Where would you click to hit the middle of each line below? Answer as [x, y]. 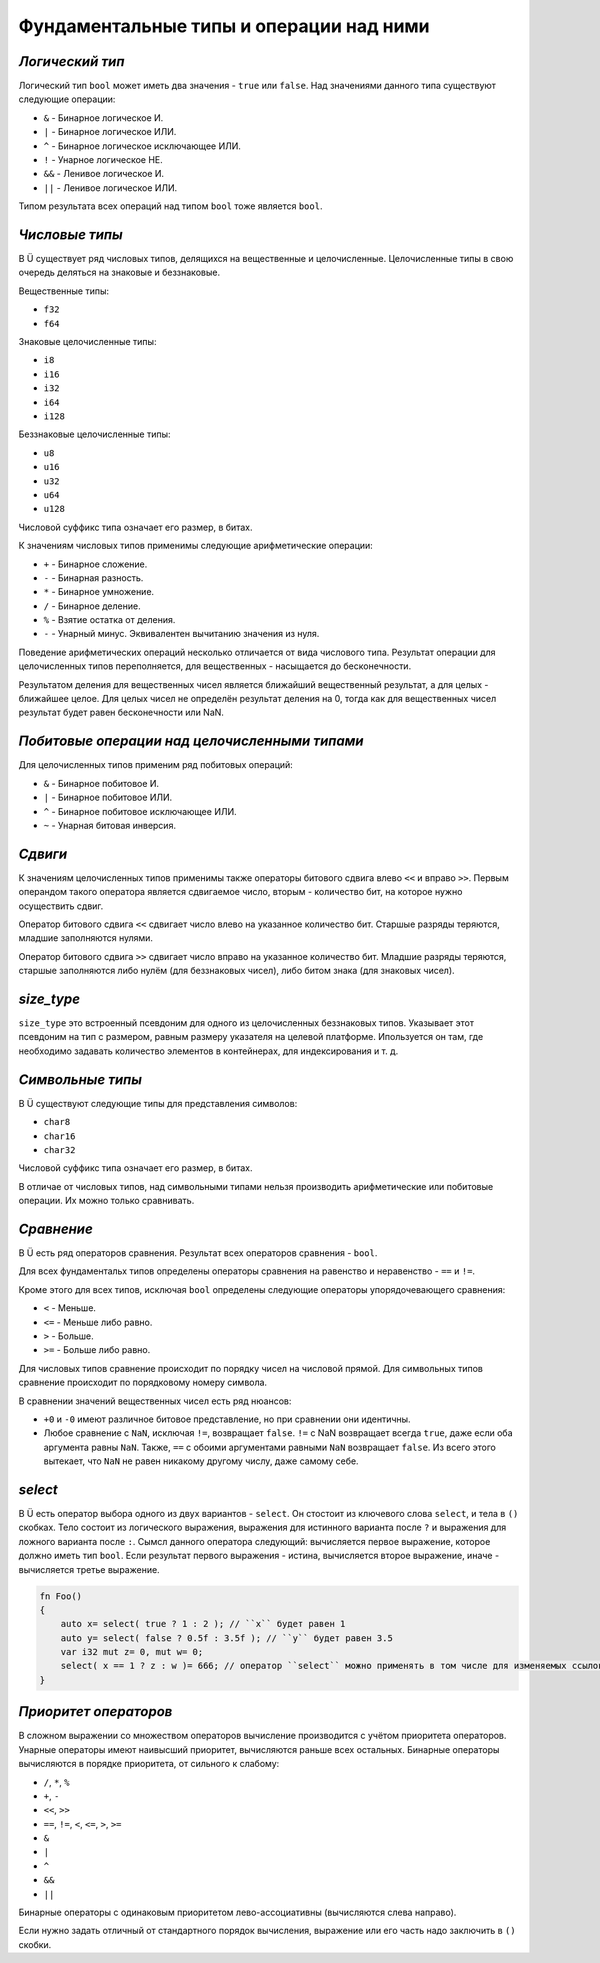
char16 [59, 1136]
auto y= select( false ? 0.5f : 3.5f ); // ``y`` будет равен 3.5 [227, 1638]
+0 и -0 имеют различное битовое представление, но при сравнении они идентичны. [227, 1419]
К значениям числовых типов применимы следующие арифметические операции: [196, 546]
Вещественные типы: [64, 291]
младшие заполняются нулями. [86, 938]
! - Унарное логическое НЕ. [103, 160]
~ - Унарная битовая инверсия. [110, 825]
